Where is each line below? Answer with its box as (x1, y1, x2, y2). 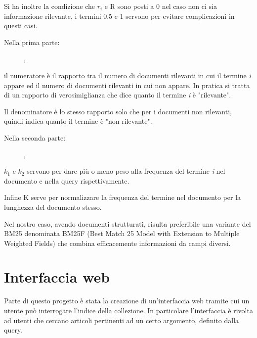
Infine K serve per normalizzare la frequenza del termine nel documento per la (4, 192, 241, 202)
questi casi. (4, 20, 38, 31)
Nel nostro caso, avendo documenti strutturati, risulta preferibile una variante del (4, 218, 251, 229)
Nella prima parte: (4, 37, 60, 47)
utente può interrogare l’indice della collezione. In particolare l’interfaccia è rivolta (4, 305, 253, 315)
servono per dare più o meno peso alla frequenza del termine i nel (27, 166, 225, 176)
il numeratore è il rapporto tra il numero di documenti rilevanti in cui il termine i (4, 70, 251, 80)
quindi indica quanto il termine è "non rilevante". (4, 116, 152, 126)
